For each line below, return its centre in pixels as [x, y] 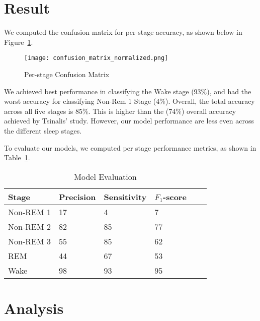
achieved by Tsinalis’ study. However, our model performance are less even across [129, 121]
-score [175, 197]
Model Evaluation [105, 176]
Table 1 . [17, 157]
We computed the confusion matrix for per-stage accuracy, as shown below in [123, 32]
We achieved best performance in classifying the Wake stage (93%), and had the [128, 91]
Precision [77, 197]
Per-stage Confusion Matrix [67, 74]
